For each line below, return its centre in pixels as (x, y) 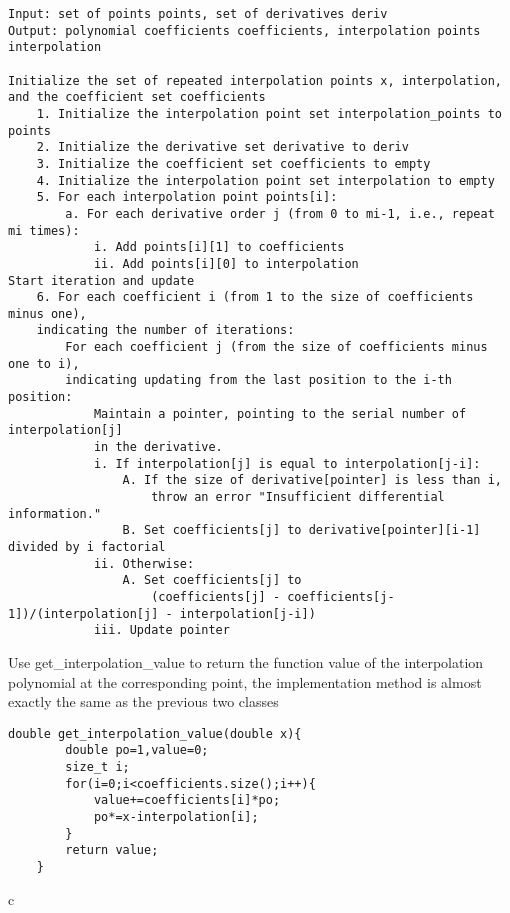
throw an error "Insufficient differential (298, 497)
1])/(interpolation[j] (83, 613)
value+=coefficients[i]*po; (187, 800)
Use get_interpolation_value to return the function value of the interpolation (246, 661)
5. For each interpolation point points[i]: (187, 197)
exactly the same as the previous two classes (143, 701)
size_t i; (97, 767)
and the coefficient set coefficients (137, 97)
